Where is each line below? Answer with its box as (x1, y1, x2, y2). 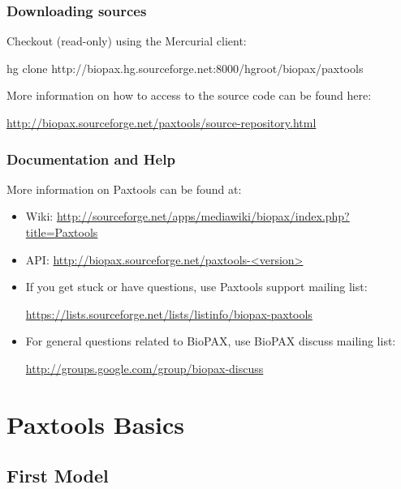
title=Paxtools (25, 224, 98, 240)
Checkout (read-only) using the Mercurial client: (6, 32, 247, 49)
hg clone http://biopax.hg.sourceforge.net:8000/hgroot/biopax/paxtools (6, 59, 364, 76)
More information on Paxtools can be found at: (6, 180, 242, 197)
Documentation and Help (6, 148, 175, 169)
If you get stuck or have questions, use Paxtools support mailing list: (25, 278, 368, 295)
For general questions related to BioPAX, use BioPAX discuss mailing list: (25, 332, 396, 350)
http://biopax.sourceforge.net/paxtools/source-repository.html (6, 114, 317, 131)
